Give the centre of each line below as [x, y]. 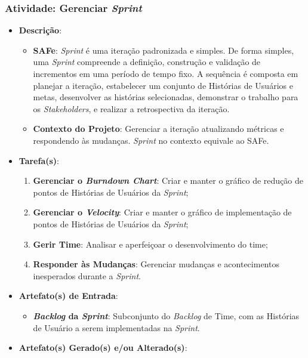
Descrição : [40, 30]
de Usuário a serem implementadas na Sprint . [116, 327]
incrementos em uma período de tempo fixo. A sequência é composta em [166, 73]
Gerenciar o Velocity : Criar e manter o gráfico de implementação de [162, 212]
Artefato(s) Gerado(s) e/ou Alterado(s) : [103, 348]
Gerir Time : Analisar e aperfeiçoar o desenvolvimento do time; [150, 244]
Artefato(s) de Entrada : [68, 296]
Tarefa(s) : [39, 160]
